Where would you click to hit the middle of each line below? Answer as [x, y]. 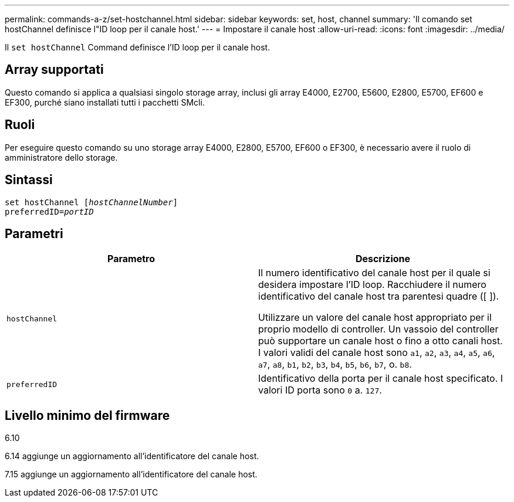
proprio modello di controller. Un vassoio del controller [378, 329]
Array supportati [54, 70]
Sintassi [29, 180]
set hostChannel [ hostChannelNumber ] [92, 202]
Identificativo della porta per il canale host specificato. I [381, 379]
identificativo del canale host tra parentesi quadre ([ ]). [379, 296]
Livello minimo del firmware [87, 415]
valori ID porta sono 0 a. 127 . [320, 390]
